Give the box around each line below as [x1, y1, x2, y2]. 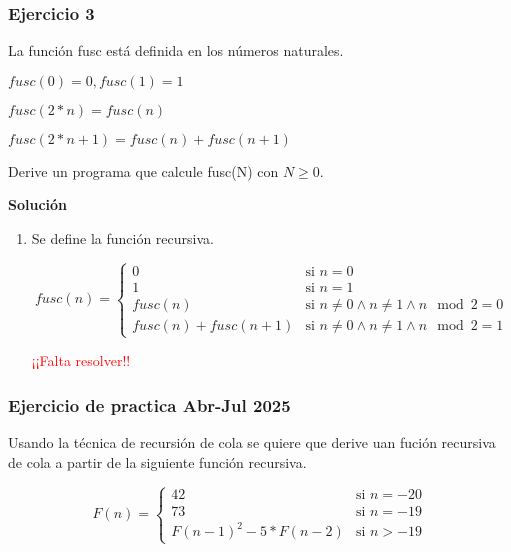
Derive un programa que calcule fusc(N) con [8, 160, 279, 181]
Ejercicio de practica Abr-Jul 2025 [8, 392, 291, 417]
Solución [8, 194, 68, 215]
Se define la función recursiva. [31, 228, 214, 248]
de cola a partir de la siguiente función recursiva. [8, 451, 307, 472]
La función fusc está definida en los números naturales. [8, 40, 344, 61]
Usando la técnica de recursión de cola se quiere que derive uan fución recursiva [8, 432, 496, 453]
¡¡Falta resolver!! [31, 350, 131, 371]
